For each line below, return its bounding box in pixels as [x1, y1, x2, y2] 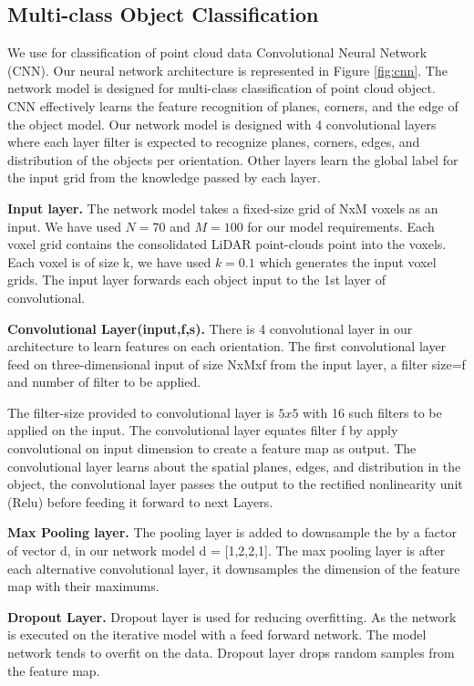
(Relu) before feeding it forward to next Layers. [7, 492, 273, 511]
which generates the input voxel [259, 252, 437, 271]
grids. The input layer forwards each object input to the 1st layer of [7, 270, 386, 289]
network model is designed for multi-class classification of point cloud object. [7, 78, 436, 98]
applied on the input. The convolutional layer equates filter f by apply [7, 421, 398, 440]
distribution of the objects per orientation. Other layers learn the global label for [7, 150, 459, 169]
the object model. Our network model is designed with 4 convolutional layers [7, 114, 437, 133]
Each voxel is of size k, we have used [7, 252, 211, 271]
